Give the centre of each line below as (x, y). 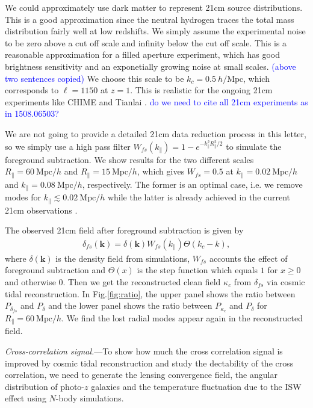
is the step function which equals (197, 270)
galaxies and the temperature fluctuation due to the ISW (196, 386)
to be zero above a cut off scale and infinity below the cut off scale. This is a (146, 42)
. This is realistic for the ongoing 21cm (201, 90)
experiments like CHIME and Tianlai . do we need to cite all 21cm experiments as (156, 101)
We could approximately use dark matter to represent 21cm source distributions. (154, 7)
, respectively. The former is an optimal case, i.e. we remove (192, 184)
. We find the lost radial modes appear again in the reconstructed (182, 318)
